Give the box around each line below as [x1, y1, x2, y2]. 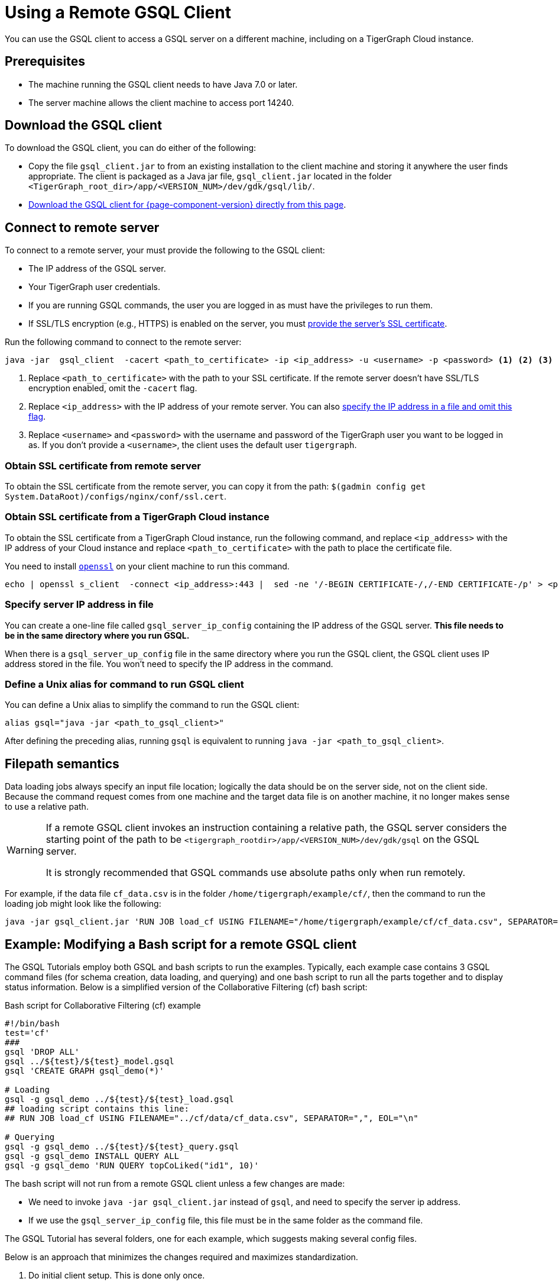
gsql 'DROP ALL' [5, 1046, 80, 1057]
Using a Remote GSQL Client [5, 2, 231, 22]
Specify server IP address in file [5, 598, 154, 611]
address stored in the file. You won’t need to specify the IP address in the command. [5, 658, 333, 669]
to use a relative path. [5, 801, 89, 812]
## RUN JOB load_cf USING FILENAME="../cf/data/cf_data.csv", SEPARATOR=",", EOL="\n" [5, 1113, 418, 1123]
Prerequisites [5, 54, 85, 69]
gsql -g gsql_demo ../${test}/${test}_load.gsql [5, 1094, 234, 1104]
